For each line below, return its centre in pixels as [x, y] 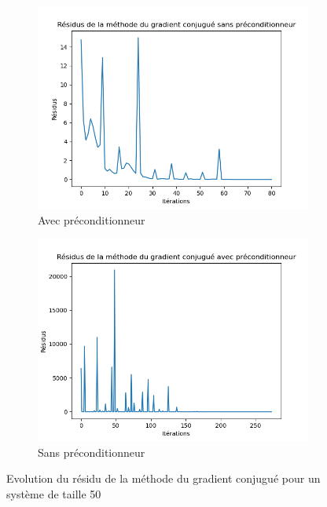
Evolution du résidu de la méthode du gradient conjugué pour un [163, 478]
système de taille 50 [54, 493]
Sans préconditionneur [92, 452]
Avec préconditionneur [92, 219]
